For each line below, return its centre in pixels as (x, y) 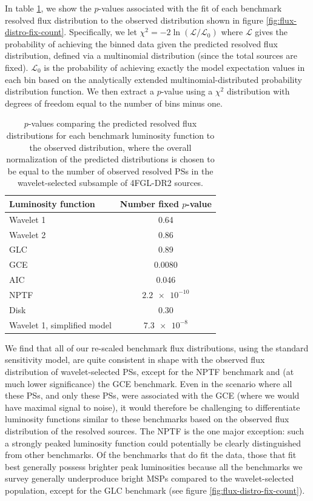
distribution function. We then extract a (79, 91)
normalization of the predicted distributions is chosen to (110, 159)
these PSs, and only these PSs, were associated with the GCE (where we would (152, 395)
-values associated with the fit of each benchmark (190, 8)
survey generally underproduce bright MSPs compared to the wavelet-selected (150, 478)
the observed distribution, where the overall (110, 147)
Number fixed (149, 203)
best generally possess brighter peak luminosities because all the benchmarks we (154, 466)
